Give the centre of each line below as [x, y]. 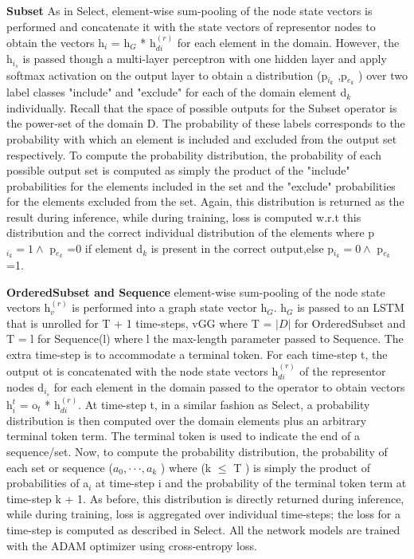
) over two [383, 75]
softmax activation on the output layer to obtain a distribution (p [167, 75]
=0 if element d [105, 248]
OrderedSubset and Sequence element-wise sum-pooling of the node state [196, 291]
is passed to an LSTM [351, 307]
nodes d [25, 386]
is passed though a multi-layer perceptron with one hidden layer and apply [205, 59]
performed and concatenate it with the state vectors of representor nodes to [191, 26]
